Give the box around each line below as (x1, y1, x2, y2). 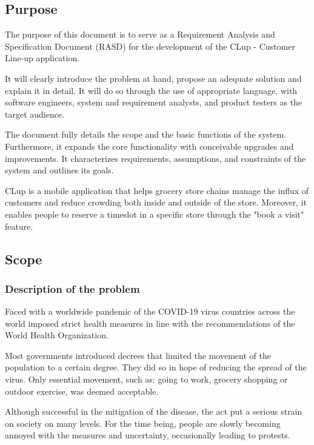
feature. (5, 219, 33, 232)
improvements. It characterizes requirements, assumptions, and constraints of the (5, 152, 306, 164)
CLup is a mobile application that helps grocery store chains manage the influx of (5, 184, 309, 196)
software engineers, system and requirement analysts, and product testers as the (5, 96, 302, 109)
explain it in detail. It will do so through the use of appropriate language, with (5, 84, 298, 96)
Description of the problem (5, 281, 140, 296)
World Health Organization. (5, 329, 109, 341)
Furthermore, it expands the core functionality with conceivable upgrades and (5, 139, 294, 152)
